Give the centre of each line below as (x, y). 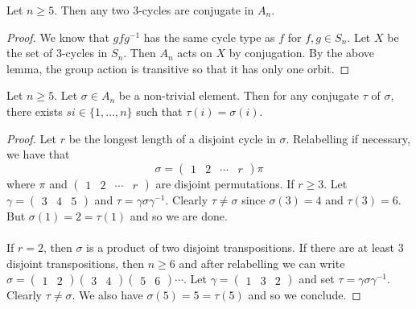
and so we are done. (179, 215)
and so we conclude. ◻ (305, 295)
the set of (30, 53)
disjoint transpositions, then (76, 263)
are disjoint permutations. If (225, 183)
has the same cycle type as (209, 37)
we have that (38, 154)
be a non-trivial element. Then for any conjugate (239, 95)
